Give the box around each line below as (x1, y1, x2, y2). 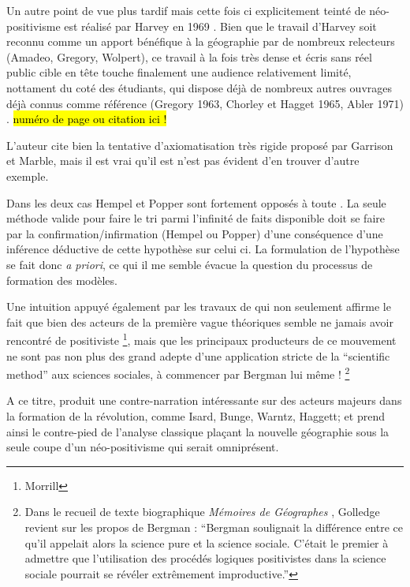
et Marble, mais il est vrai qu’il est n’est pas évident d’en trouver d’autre (6, 152, 360, 169)
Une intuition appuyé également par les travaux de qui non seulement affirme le (6, 298, 391, 315)
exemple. (6, 167, 49, 184)
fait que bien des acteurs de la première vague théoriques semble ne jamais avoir (6, 313, 393, 330)
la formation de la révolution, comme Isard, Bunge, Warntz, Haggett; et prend (6, 407, 385, 424)
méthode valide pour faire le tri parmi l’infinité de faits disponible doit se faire (6, 210, 385, 226)
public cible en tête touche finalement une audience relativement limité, (6, 64, 352, 80)
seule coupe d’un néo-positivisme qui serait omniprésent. (6, 439, 279, 455)
